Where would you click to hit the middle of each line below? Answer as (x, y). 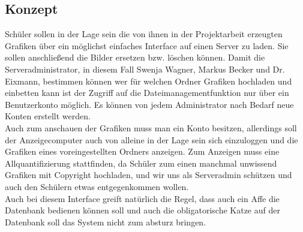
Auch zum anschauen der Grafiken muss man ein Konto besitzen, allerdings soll (151, 127)
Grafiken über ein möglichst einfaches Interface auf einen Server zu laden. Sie (147, 45)
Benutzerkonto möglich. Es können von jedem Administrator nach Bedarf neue (149, 104)
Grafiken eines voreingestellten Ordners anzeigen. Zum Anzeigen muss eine (142, 151)
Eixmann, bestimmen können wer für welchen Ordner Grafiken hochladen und (148, 81)
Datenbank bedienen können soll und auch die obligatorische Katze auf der (142, 210)
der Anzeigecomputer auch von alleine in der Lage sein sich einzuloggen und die (151, 139)
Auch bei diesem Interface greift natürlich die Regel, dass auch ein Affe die (142, 198)
